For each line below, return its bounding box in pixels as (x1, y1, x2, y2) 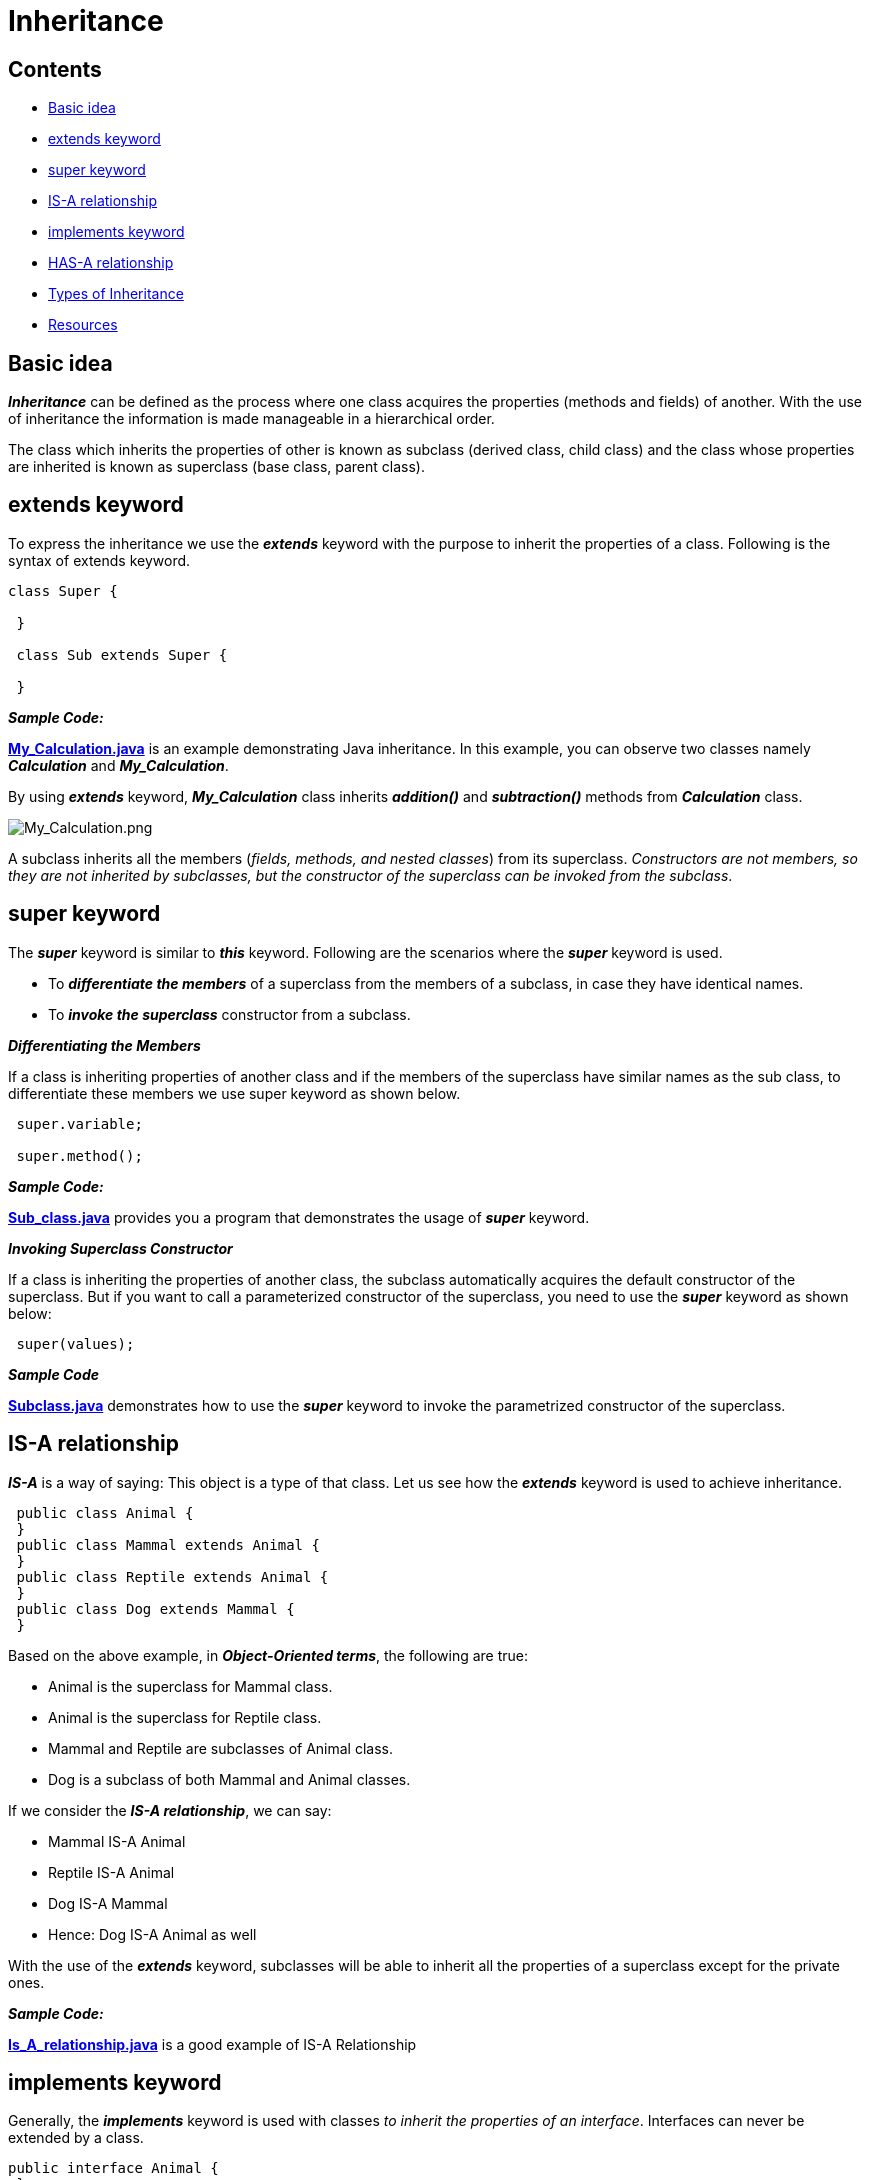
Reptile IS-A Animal (48, 1863, 175, 1881)
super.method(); (16, 1147, 143, 1164)
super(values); (16, 1335, 135, 1352)
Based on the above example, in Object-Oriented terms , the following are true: (8, 1646, 528, 1664)
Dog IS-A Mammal (48, 1894, 168, 1912)
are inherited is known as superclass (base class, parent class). (8, 458, 425, 476)
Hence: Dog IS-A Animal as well (48, 1925, 257, 1943)
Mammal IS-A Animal (48, 1832, 186, 1850)
